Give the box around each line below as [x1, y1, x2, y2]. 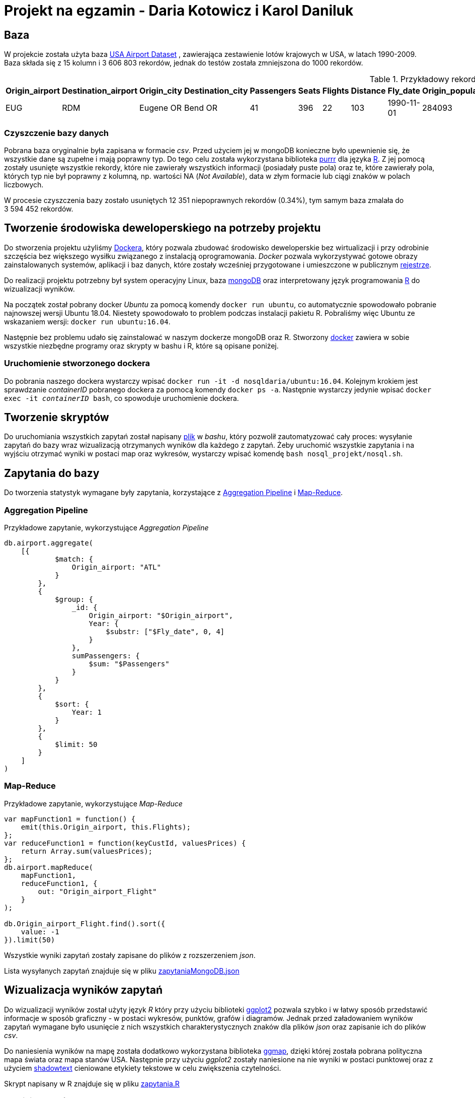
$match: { [55, 555, 94, 563]
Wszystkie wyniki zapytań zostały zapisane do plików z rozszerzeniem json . [4, 950, 256, 959]
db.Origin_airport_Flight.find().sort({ [4, 919, 166, 928]
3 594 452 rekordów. [4, 204, 73, 213]
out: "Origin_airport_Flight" [38, 887, 157, 896]
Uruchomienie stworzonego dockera [4, 358, 150, 369]
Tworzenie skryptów [4, 410, 109, 424]
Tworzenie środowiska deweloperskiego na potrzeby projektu [4, 222, 321, 235]
